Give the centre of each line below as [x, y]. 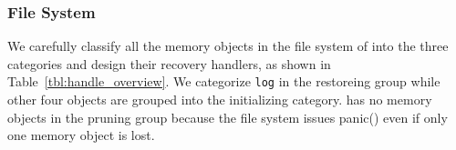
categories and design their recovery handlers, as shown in [169, 63]
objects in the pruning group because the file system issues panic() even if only [228, 117]
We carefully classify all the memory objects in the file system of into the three [228, 46]
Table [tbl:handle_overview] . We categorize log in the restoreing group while [224, 81]
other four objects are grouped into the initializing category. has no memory [220, 100]
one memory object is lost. [81, 135]
